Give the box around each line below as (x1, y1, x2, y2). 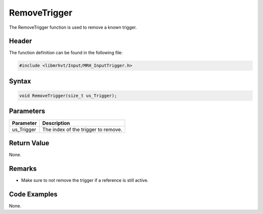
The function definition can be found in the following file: (9, 50, 123, 56)
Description (42, 119, 70, 126)
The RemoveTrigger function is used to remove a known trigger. (9, 24, 137, 30)
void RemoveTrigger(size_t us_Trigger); (19, 93, 117, 98)
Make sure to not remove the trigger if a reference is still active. (21, 177, 149, 183)
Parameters (9, 107, 45, 116)
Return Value (9, 139, 50, 147)
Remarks (9, 164, 37, 173)
